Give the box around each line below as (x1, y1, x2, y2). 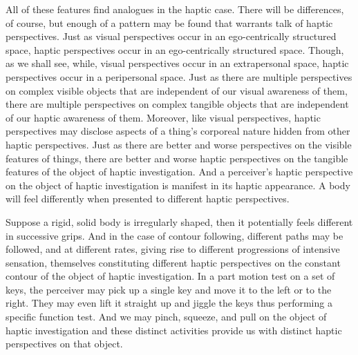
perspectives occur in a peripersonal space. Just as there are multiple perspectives (6, 69, 352, 84)
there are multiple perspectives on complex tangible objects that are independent (6, 97, 349, 111)
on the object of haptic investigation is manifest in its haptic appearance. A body (6, 177, 350, 192)
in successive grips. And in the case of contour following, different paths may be (6, 228, 343, 242)
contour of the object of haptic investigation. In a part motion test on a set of (6, 269, 335, 283)
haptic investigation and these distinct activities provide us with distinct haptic (6, 323, 342, 337)
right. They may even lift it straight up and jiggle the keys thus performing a (6, 296, 332, 310)
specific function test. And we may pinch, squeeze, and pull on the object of (6, 309, 327, 324)
